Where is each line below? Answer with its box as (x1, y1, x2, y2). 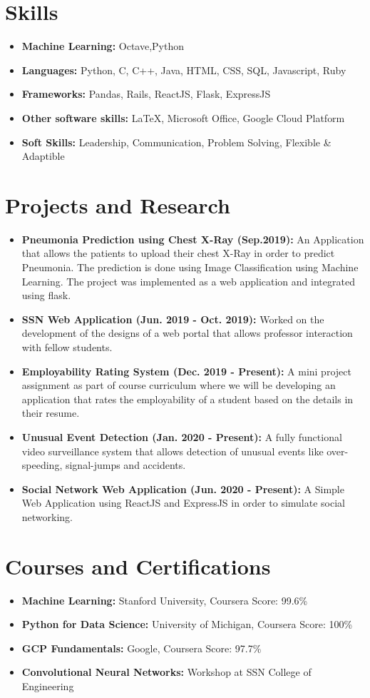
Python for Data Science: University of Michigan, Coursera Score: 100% (21, 617, 353, 632)
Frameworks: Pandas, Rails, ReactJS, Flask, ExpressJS (21, 86, 271, 101)
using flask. (21, 288, 71, 303)
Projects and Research (5, 190, 230, 219)
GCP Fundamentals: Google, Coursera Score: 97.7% (21, 640, 262, 655)
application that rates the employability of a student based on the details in (21, 391, 354, 406)
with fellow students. (21, 339, 113, 354)
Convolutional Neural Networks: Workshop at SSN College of (21, 664, 312, 679)
